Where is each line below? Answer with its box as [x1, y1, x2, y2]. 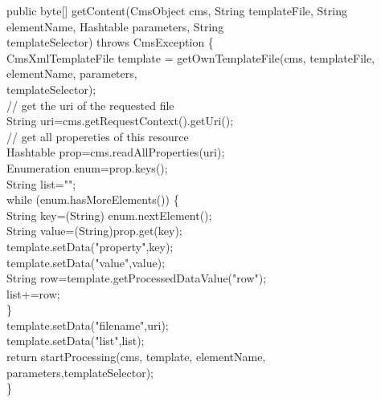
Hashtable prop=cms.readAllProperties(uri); [6, 144, 225, 160]
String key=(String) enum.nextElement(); [6, 206, 212, 223]
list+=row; [6, 285, 60, 302]
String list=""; [6, 175, 76, 192]
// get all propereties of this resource [6, 128, 189, 144]
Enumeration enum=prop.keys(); [6, 159, 168, 176]
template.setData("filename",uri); [6, 316, 169, 333]
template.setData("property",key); [6, 238, 174, 254]
